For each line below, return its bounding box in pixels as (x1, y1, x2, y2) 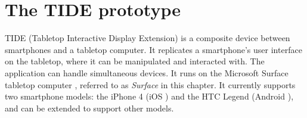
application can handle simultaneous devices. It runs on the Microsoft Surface (5, 66, 289, 79)
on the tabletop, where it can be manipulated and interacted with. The (5, 55, 265, 67)
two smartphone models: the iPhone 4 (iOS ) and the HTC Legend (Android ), (5, 90, 294, 103)
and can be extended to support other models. (5, 101, 174, 114)
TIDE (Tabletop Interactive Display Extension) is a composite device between (5, 32, 290, 44)
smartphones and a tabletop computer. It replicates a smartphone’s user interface (5, 43, 302, 55)
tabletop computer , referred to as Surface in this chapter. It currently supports (5, 78, 296, 91)
